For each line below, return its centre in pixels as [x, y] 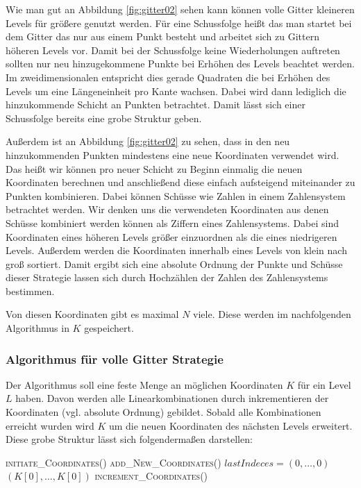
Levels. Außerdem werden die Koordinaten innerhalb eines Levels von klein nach [176, 250]
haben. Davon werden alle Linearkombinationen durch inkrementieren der [172, 398]
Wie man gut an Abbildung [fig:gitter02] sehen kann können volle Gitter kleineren [180, 9]
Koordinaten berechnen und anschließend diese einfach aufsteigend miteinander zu [180, 182]
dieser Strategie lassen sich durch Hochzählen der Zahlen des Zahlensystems [167, 277]
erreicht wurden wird [50, 425]
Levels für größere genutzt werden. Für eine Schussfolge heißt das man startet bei [179, 23]
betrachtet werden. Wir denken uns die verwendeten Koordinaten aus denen [167, 209]
